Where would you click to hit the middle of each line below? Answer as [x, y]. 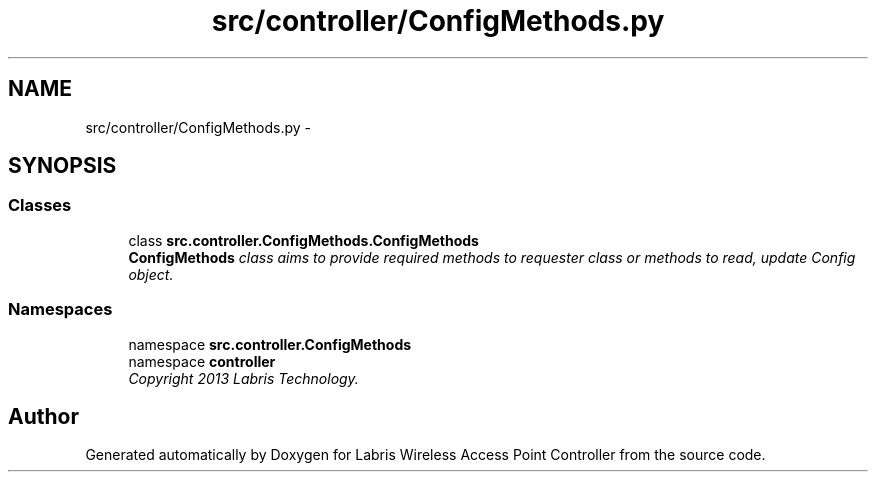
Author [43, 416]
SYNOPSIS [62, 166]
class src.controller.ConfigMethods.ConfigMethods [303, 240]
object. [151, 274]
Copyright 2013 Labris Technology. [243, 378]
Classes [40, 205]
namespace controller [202, 361]
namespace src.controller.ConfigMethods [270, 344]
